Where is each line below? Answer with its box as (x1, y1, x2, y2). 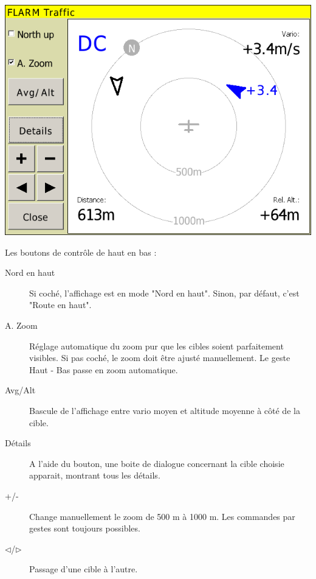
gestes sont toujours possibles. (29, 522, 140, 535)
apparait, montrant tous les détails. (29, 469, 160, 482)
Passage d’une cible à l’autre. (29, 563, 138, 575)
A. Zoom (5, 318, 38, 331)
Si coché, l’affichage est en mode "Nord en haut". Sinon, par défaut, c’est (29, 286, 300, 299)
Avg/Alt (5, 384, 36, 396)
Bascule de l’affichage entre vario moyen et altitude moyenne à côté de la (29, 404, 300, 416)
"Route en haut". (29, 298, 92, 311)
